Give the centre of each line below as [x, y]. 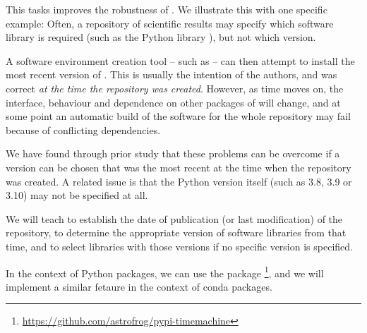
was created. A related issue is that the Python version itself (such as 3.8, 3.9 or [179, 181]
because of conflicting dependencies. [83, 129]
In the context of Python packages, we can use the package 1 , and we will [165, 272]
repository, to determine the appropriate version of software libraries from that [176, 232]
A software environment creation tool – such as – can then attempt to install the [180, 60]
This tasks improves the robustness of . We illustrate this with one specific [167, 9]
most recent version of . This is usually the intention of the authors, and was [172, 74]
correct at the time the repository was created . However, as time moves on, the [175, 88]
